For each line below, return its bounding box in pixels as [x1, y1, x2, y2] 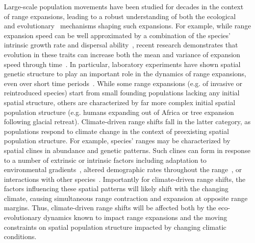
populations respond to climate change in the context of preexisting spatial [4, 126, 229, 136]
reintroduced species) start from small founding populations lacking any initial [4, 88, 240, 98]
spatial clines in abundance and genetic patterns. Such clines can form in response [4, 145, 251, 155]
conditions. [4, 231, 37, 242]
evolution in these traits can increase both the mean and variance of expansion [4, 49, 240, 59]
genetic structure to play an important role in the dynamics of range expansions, [4, 68, 247, 79]
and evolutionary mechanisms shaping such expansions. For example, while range [4, 21, 251, 31]
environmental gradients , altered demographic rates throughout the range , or [4, 164, 242, 175]
